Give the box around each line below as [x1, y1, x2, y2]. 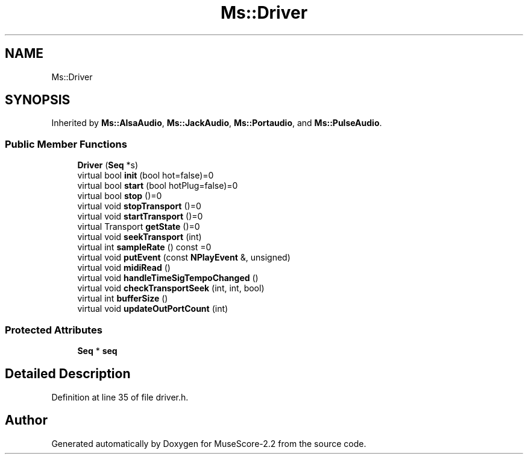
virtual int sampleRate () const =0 [77, 242, 212, 253]
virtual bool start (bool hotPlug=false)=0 [77, 180, 238, 191]
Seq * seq [77, 345, 118, 356]
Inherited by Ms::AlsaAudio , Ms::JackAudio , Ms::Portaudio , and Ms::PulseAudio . [51, 118, 382, 128]
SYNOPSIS [5, 92, 71, 108]
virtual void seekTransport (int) [77, 232, 202, 242]
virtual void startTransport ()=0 [77, 211, 203, 222]
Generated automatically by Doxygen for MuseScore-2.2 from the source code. [51, 438, 366, 449]
